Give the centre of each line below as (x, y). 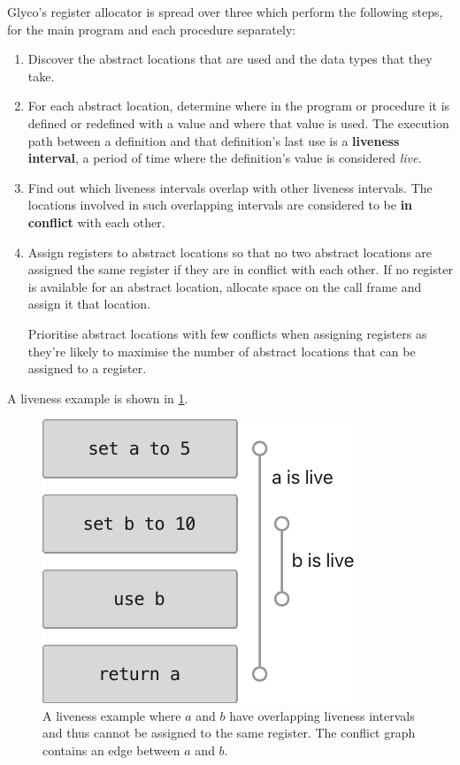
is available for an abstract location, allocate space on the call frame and (225, 286)
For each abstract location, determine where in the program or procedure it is (239, 106)
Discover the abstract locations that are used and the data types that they (230, 59)
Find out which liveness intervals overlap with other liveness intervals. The (230, 187)
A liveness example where (112, 715)
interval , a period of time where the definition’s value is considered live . (225, 158)
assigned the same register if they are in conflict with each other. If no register (240, 269)
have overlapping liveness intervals (322, 715)
